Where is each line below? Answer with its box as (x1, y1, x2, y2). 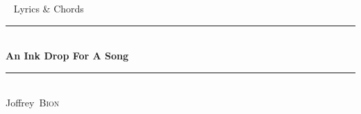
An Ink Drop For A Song (6, 48, 129, 63)
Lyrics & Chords (13, 1, 84, 15)
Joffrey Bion (6, 95, 60, 110)
